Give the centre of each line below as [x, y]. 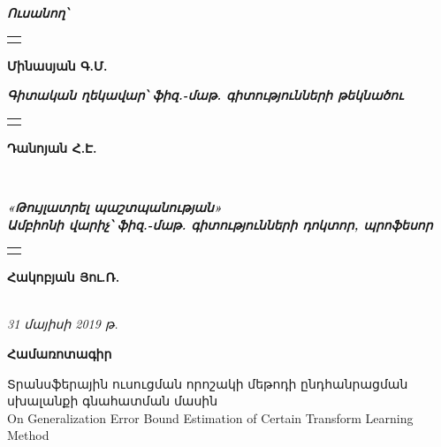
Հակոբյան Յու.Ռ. [64, 277]
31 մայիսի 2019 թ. [63, 324]
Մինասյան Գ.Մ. [57, 65]
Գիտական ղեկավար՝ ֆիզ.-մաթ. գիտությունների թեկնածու [205, 95]
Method [28, 435]
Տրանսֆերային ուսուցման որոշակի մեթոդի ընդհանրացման [208, 383]
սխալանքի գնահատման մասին [113, 401]
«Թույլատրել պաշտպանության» [115, 206]
